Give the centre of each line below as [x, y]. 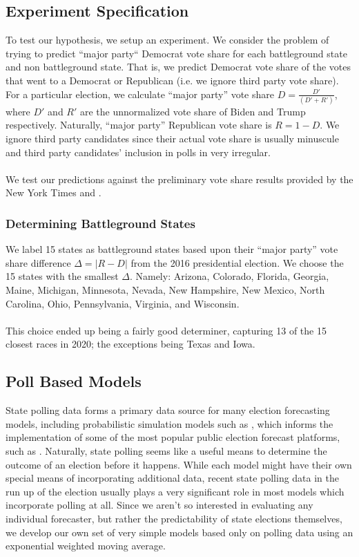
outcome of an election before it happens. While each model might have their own [179, 464]
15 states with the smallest [62, 276]
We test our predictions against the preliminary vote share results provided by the [179, 179]
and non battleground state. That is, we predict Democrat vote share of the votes [178, 67]
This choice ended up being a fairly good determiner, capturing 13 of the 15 [166, 330]
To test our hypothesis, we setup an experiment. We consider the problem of [167, 40]
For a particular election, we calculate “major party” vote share [140, 94]
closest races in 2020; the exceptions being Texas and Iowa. [130, 344]
